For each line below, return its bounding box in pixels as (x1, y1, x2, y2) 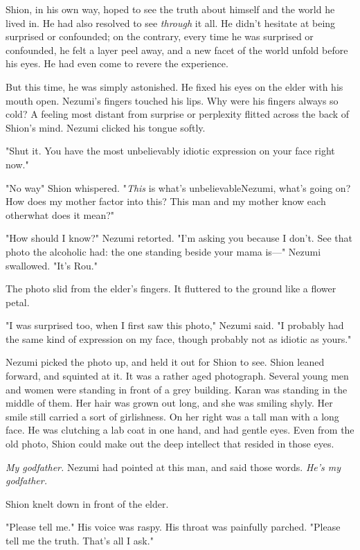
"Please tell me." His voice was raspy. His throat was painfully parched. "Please (6, 520, 341, 534)
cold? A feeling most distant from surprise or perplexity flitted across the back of (6, 107, 350, 121)
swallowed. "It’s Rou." (6, 258, 98, 272)
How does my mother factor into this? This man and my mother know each (6, 194, 326, 209)
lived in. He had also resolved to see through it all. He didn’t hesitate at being (6, 15, 336, 30)
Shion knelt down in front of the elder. (6, 496, 169, 511)
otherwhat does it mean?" (6, 207, 115, 222)
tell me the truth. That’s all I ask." (6, 533, 154, 547)
